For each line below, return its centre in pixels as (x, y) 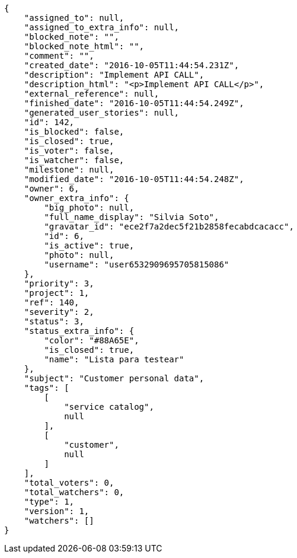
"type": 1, (49, 502)
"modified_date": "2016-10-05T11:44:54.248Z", (134, 179)
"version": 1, (57, 511)
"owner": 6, (52, 189)
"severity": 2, (59, 312)
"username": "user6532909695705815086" (137, 264)
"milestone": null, (69, 170)
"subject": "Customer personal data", (114, 378)
